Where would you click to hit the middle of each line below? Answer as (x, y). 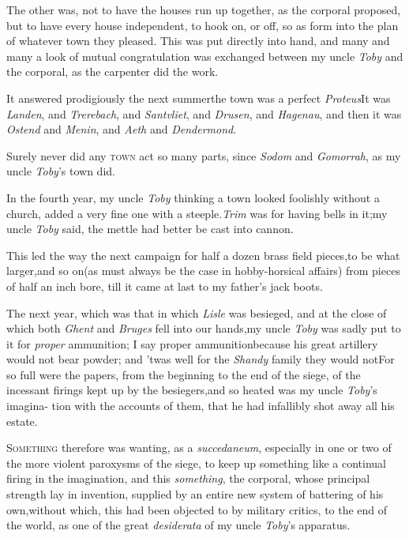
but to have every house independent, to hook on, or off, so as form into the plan (203, 25)
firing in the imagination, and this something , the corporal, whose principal (188, 478)
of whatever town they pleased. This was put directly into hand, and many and (198, 41)
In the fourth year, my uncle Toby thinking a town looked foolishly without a (193, 197)
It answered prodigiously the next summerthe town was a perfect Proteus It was (199, 98)
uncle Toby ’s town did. (61, 171)
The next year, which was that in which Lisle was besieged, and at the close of (197, 312)
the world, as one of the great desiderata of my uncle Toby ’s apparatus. (178, 525)
